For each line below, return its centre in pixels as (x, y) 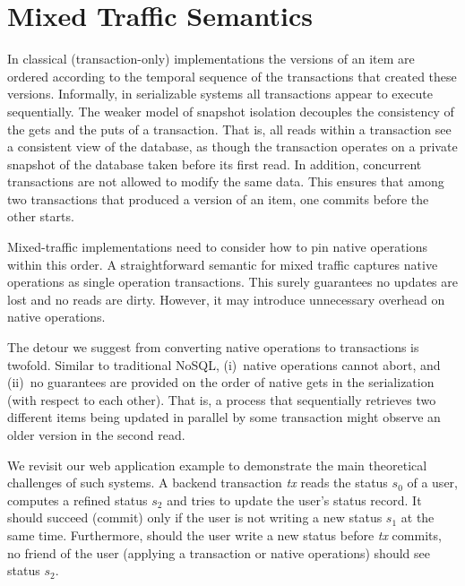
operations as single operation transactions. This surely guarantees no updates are (232, 282)
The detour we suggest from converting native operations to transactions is (213, 347)
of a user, (432, 483)
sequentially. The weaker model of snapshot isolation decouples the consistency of (231, 111)
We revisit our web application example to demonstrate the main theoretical (217, 465)
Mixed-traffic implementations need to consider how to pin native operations (217, 247)
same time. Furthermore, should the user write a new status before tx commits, (224, 534)
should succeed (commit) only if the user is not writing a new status (195, 517)
